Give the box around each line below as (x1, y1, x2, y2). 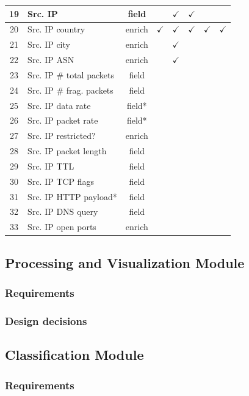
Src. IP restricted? (27, 129, 96, 142)
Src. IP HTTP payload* (27, 190, 117, 203)
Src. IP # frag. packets (27, 83, 114, 96)
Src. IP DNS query (27, 205, 98, 218)
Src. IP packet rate (27, 114, 98, 127)
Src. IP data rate (27, 99, 91, 111)
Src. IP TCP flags (27, 174, 95, 187)
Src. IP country (27, 23, 85, 35)
